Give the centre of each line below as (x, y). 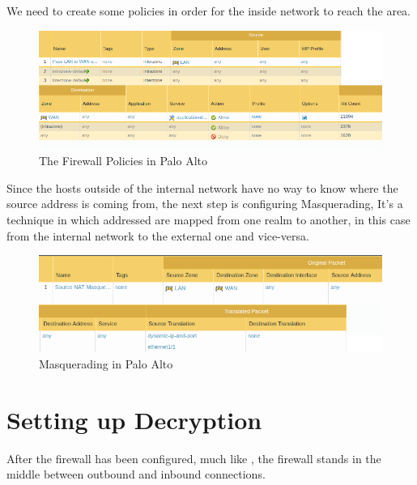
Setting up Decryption (134, 419)
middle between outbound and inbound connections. (136, 474)
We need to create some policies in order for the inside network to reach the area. (208, 11)
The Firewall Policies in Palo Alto (123, 161)
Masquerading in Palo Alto (106, 363)
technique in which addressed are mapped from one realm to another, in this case (208, 220)
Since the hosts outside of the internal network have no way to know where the (202, 187)
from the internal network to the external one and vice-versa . (158, 235)
